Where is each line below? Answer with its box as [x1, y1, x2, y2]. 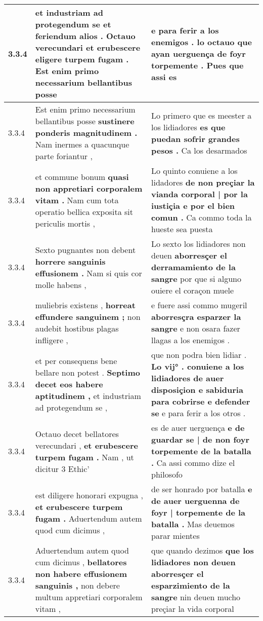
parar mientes [151, 530, 200, 541]
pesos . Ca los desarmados [151, 144, 247, 156]
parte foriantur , [35, 150, 93, 162]
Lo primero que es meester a [151, 109, 252, 121]
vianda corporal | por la [151, 188, 248, 200]
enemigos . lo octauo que [151, 35, 252, 48]
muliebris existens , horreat [35, 299, 136, 311]
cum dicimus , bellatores [35, 556, 127, 568]
